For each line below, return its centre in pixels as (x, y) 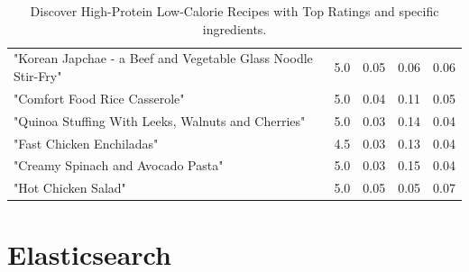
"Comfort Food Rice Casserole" (99, 98)
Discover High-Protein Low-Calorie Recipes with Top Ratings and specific (234, 11)
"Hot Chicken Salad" (70, 188)
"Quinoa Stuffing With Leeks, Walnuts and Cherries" (160, 120)
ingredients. (234, 28)
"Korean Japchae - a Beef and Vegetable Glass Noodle (163, 58)
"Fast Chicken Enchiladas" (86, 143)
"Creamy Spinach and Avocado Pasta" (119, 165)
